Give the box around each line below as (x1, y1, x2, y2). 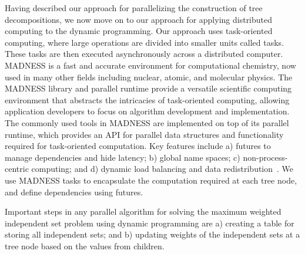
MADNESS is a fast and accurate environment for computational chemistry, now (5, 59, 296, 71)
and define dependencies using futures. (5, 185, 143, 198)
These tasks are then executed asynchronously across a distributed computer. (5, 48, 283, 60)
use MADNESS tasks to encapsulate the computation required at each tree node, (5, 174, 297, 186)
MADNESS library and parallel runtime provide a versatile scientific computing (5, 82, 292, 94)
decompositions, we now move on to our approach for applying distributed (5, 13, 273, 25)
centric (5, 162, 29, 175)
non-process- (243, 151, 288, 163)
